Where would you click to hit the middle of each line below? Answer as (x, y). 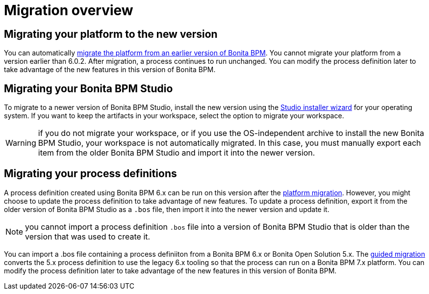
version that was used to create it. (88, 236)
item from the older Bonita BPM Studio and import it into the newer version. (177, 153)
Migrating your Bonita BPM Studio (88, 88)
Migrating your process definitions (90, 174)
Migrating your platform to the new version (111, 34)
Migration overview (69, 10)
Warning (21, 143)
